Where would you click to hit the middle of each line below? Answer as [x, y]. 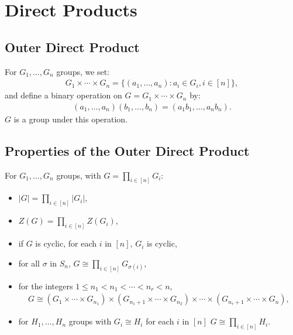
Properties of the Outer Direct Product [127, 150]
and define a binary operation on [63, 95]
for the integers [46, 286]
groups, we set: [83, 71]
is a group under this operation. [71, 119]
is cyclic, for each [66, 243]
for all [29, 263]
